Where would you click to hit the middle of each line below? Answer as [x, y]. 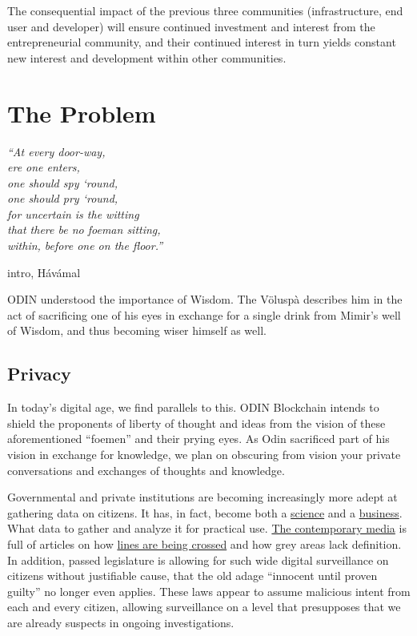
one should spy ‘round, [62, 182]
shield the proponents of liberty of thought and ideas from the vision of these [196, 423]
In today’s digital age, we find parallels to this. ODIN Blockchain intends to [193, 407]
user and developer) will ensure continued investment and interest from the [191, 26]
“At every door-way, [56, 151]
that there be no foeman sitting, [84, 229]
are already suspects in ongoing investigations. [121, 622]
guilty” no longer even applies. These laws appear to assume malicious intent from [209, 591]
